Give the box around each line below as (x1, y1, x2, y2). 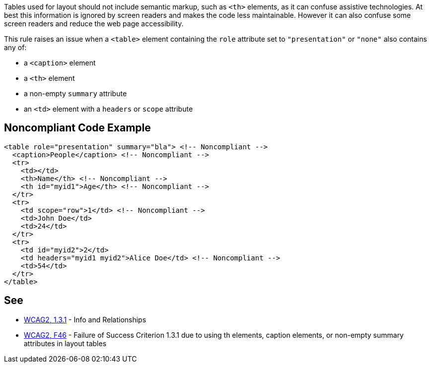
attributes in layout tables (24, 339, 107, 348)
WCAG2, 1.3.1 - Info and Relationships (24, 315, 146, 324)
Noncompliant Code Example (4, 122, 151, 134)
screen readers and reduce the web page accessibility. (4, 19, 184, 28)
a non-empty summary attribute (24, 89, 127, 98)
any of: (4, 43, 27, 52)
